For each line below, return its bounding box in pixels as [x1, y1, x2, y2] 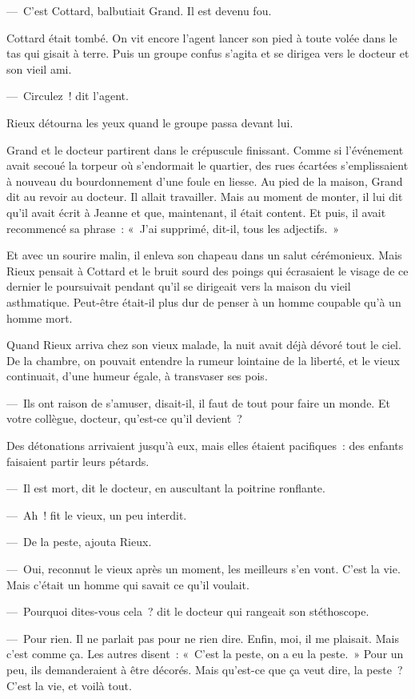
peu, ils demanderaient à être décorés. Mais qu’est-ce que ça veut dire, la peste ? [6, 661, 403, 677]
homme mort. [6, 309, 73, 326]
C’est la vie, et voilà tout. [6, 677, 132, 693]
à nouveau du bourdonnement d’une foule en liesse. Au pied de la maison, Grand [6, 172, 403, 189]
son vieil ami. [6, 60, 72, 77]
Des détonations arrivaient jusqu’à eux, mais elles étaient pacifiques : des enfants [6, 437, 404, 454]
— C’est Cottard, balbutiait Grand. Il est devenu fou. [6, 2, 272, 18]
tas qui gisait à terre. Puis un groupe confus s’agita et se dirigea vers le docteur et [6, 45, 409, 62]
